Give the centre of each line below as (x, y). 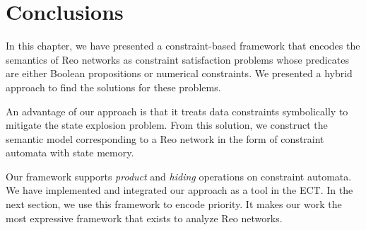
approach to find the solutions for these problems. (113, 87)
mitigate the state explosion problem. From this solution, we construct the (167, 125)
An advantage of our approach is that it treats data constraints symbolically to (177, 111)
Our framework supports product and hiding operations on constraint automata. (179, 176)
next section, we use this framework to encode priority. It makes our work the (174, 204)
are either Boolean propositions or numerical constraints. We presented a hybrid (179, 73)
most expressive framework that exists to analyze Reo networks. (144, 218)
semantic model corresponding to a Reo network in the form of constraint (165, 138)
